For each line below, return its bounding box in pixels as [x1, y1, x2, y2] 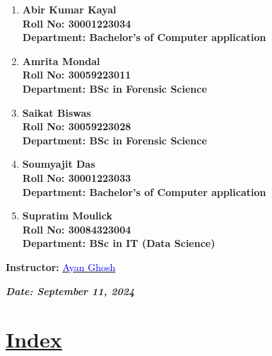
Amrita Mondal [22, 53, 100, 68]
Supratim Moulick [22, 208, 113, 223]
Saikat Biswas [22, 105, 91, 120]
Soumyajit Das [22, 156, 95, 171]
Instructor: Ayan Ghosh [6, 259, 116, 274]
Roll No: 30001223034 [22, 16, 131, 30]
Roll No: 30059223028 [22, 119, 131, 134]
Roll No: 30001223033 [22, 170, 131, 185]
